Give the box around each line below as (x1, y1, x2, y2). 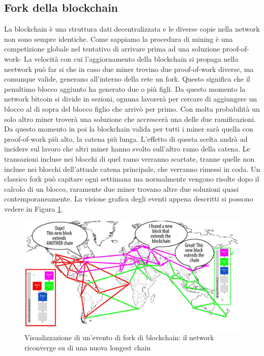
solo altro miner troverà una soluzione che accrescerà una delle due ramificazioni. (4, 113, 256, 124)
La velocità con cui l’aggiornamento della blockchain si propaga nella (23, 53, 239, 64)
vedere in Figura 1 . (4, 203, 63, 214)
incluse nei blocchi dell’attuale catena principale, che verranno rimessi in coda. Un (4, 163, 260, 174)
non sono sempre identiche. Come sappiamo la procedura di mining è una (4, 33, 233, 44)
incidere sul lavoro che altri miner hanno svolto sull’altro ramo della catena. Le (4, 143, 250, 154)
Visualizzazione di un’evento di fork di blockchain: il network (24, 332, 214, 343)
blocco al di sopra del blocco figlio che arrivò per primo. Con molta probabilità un (4, 103, 260, 114)
